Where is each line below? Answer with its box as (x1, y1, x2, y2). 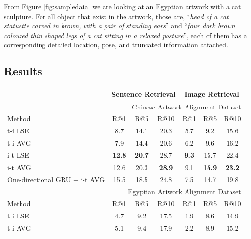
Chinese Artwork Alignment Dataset (132, 101, 241, 111)
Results (4, 64, 42, 79)
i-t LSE (7, 150, 29, 160)
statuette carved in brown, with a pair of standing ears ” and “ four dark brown (4, 21, 235, 31)
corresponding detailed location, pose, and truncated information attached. (4, 40, 228, 50)
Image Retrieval (184, 88, 239, 99)
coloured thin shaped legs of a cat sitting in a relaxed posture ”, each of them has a (4, 30, 247, 40)
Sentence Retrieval (111, 88, 176, 99)
